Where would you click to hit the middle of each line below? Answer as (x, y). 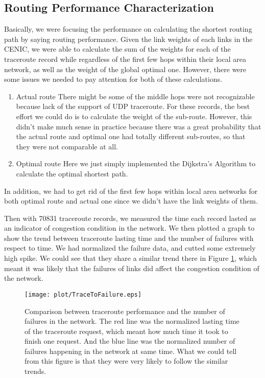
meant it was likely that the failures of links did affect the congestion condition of (132, 268)
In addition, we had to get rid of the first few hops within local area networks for (131, 191)
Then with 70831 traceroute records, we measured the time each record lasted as (130, 218)
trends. (35, 371)
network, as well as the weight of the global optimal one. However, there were (125, 69)
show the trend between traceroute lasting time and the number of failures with (129, 238)
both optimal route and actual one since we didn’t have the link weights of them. (131, 201)
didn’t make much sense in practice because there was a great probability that (139, 126)
